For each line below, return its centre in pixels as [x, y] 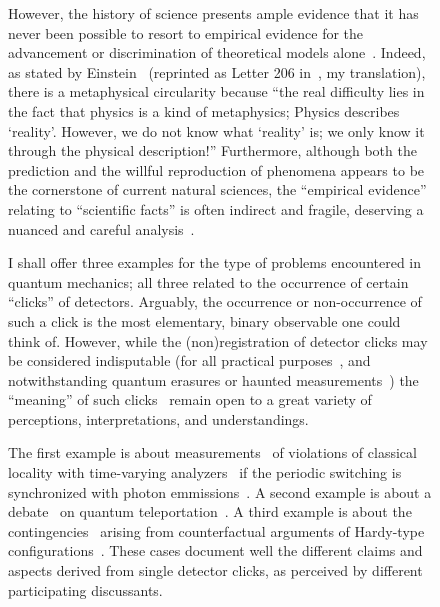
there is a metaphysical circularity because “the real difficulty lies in [216, 91]
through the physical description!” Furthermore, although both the [212, 150]
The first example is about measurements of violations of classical [212, 452]
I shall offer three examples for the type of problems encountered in [215, 262]
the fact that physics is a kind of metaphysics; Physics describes [204, 110]
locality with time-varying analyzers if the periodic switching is [205, 472]
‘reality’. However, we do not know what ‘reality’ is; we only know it [216, 130]
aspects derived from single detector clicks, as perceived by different [215, 570]
